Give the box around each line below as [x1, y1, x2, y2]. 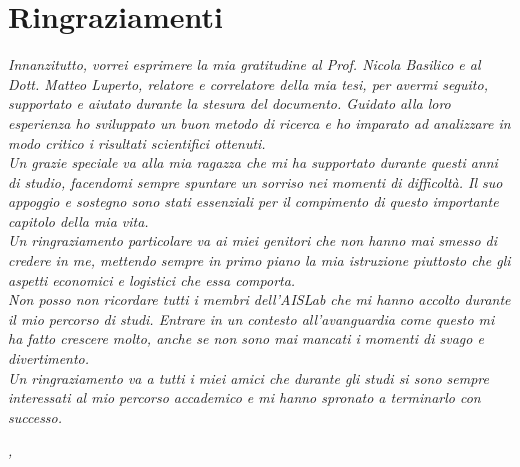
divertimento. [8, 348, 90, 369]
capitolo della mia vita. [8, 210, 149, 231]
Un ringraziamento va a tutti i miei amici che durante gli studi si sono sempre [8, 367, 489, 388]
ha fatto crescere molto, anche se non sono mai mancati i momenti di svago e [8, 328, 484, 349]
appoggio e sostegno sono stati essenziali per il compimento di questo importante [8, 191, 499, 212]
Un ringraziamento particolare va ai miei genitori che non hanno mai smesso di [8, 230, 498, 251]
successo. [8, 406, 63, 427]
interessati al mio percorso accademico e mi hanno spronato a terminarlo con [8, 387, 481, 408]
